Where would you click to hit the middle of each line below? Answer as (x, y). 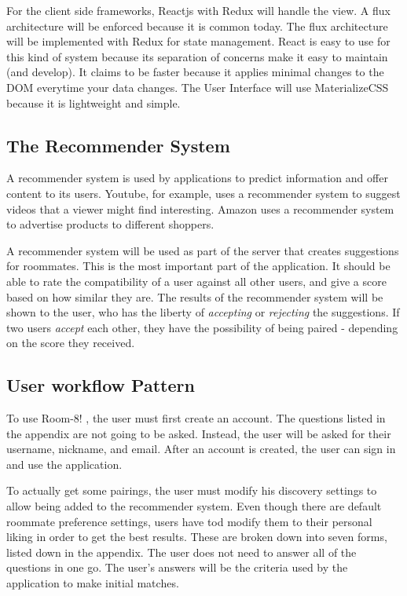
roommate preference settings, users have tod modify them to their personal (189, 521)
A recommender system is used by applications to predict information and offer (197, 178)
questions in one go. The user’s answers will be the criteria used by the (177, 567)
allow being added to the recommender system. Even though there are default (194, 506)
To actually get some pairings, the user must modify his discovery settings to (192, 490)
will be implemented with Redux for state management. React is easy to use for (198, 41)
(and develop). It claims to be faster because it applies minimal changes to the (195, 72)
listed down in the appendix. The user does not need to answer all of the (181, 552)
